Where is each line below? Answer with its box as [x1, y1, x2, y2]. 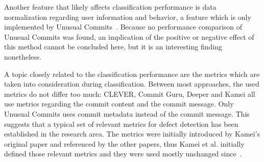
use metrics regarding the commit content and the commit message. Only [4, 98, 234, 109]
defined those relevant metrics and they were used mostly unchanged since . [4, 148, 242, 159]
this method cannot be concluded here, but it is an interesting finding [4, 41, 222, 52]
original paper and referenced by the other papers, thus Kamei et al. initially [4, 138, 245, 149]
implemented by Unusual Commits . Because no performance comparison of [4, 21, 243, 32]
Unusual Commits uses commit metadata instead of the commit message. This [4, 108, 250, 119]
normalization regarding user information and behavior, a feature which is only [4, 11, 251, 22]
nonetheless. [4, 51, 42, 62]
